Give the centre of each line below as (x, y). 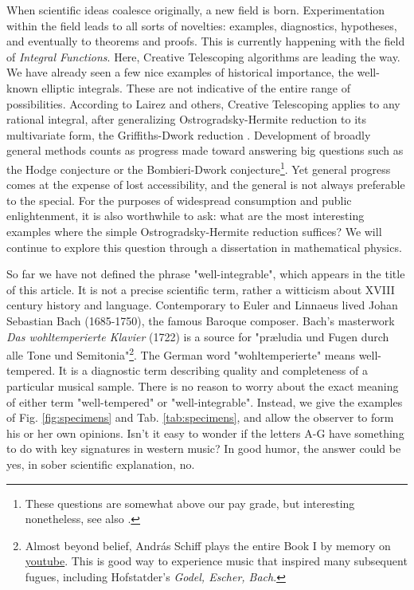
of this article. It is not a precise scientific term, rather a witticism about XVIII (201, 289)
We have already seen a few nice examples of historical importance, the (180, 72)
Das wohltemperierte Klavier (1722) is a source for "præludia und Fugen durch (198, 336)
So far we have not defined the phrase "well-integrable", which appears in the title (206, 274)
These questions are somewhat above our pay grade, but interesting (190, 503)
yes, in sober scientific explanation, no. (101, 464)
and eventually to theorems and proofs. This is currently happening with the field (206, 41)
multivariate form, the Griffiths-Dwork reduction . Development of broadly (189, 134)
